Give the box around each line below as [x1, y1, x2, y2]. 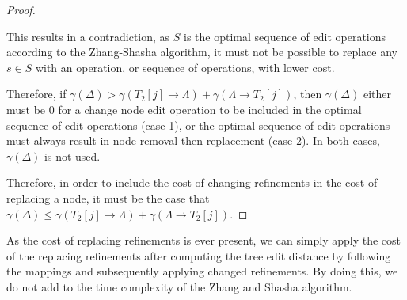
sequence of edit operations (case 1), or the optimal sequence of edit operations [6, 116, 390, 133]
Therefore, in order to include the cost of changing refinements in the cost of [6, 174, 378, 191]
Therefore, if [6, 85, 67, 102]
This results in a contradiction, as [6, 28, 170, 44]
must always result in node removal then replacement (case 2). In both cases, [6, 132, 380, 149]
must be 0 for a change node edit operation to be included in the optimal [6, 101, 362, 117]
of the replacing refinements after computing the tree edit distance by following [6, 247, 391, 264]
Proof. [6, 2, 36, 17]
